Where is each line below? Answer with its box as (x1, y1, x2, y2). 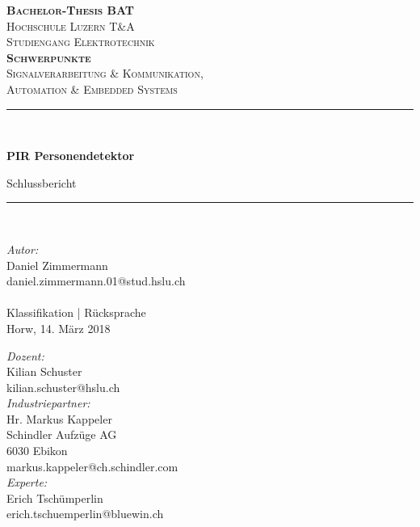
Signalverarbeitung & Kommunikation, (6, 65, 204, 82)
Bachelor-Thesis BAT (6, 2, 134, 18)
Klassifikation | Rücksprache (6, 304, 146, 321)
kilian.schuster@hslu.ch (6, 378, 120, 395)
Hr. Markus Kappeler (6, 410, 112, 427)
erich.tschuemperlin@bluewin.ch (6, 505, 164, 522)
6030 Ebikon (6, 442, 68, 459)
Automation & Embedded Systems (6, 80, 178, 97)
